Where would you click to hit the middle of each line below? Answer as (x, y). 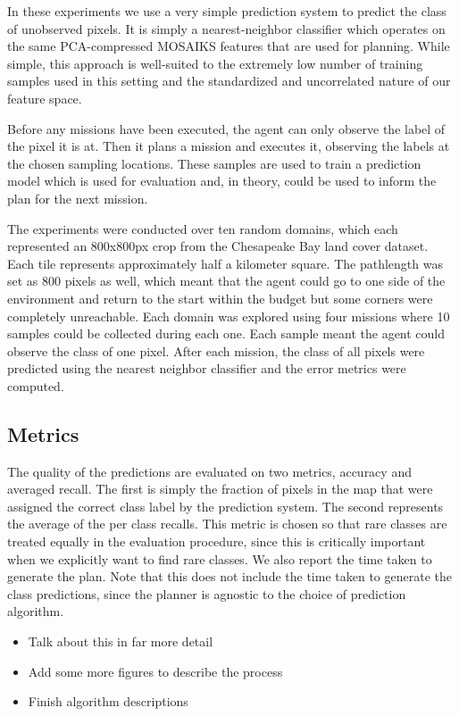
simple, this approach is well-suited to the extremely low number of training (215, 63)
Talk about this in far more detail (121, 641)
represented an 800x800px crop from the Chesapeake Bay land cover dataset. (218, 246)
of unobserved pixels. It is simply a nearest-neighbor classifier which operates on (226, 28)
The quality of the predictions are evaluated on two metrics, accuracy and (209, 471)
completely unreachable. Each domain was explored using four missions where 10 (229, 316)
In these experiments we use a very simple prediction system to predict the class (227, 11)
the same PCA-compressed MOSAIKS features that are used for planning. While (229, 46)
